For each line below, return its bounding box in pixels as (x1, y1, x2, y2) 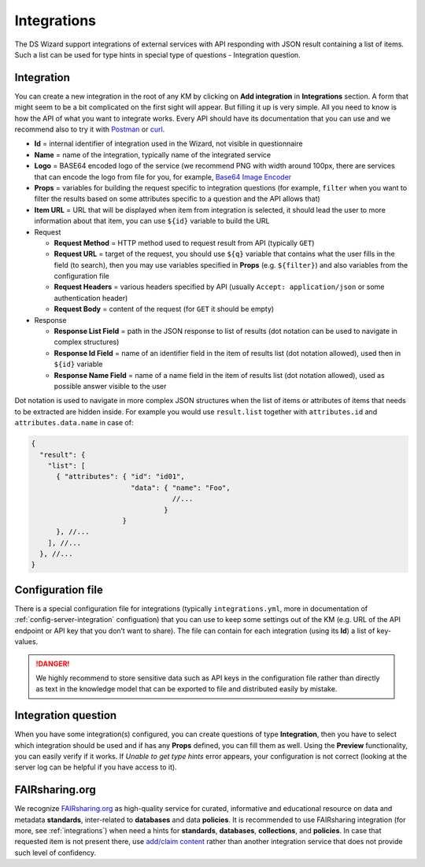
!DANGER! (35, 658, 70, 669)
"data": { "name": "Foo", (130, 483, 231, 492)
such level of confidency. (14, 847, 97, 858)
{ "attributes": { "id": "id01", (56, 472, 185, 481)
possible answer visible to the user (54, 382, 167, 391)
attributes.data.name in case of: (14, 418, 134, 428)
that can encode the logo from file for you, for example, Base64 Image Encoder (34, 172, 292, 181)
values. (14, 637, 39, 647)
